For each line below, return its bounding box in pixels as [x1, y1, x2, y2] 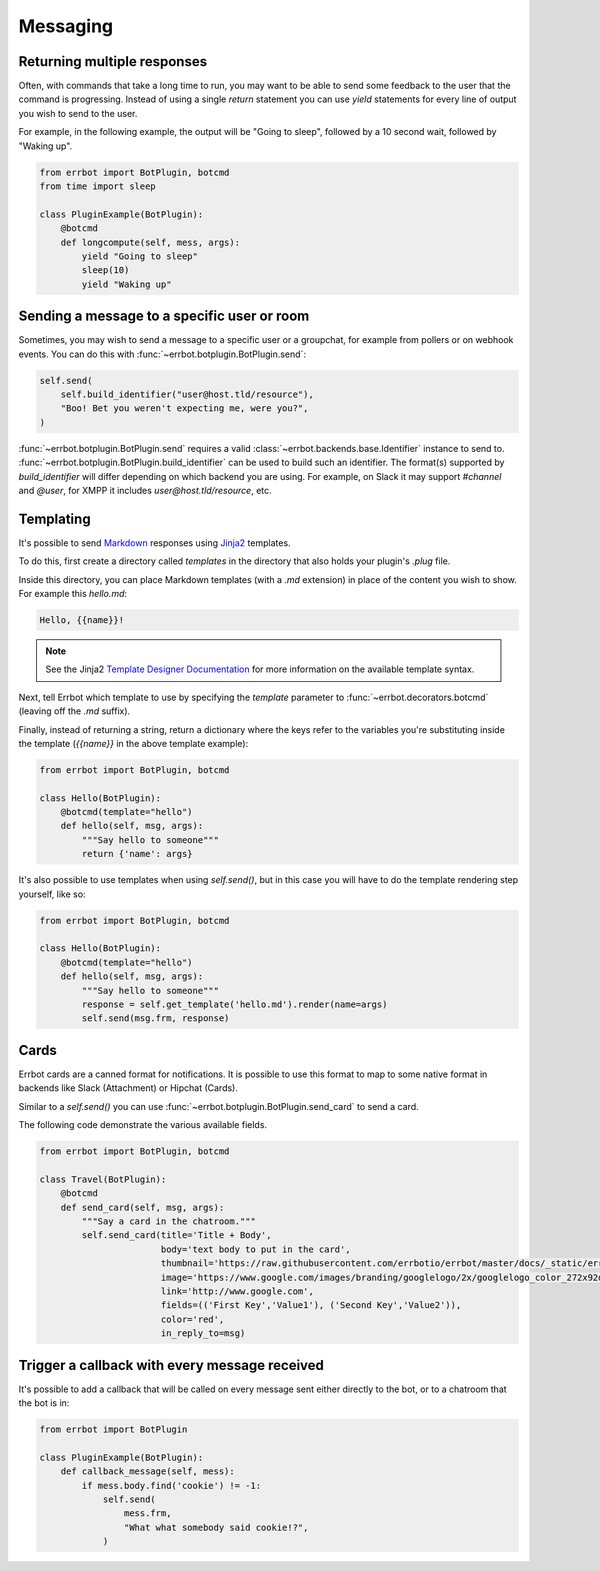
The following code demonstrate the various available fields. [18, 1119, 268, 1131]
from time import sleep [39, 181, 157, 192]
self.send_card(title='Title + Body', [81, 1230, 272, 1241]
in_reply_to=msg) [160, 1328, 246, 1339]
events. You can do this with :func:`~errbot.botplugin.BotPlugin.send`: [18, 348, 307, 360]
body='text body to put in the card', [160, 1243, 351, 1255]
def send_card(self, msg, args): [60, 1201, 225, 1213]
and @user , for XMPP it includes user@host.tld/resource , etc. [18, 484, 272, 496]
